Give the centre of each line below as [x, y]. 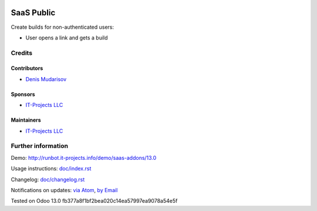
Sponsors [23, 94]
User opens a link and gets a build [67, 38]
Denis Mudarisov [46, 79]
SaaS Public [33, 13]
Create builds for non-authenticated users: [63, 27]
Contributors [27, 68]
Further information [40, 146]
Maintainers [26, 120]
